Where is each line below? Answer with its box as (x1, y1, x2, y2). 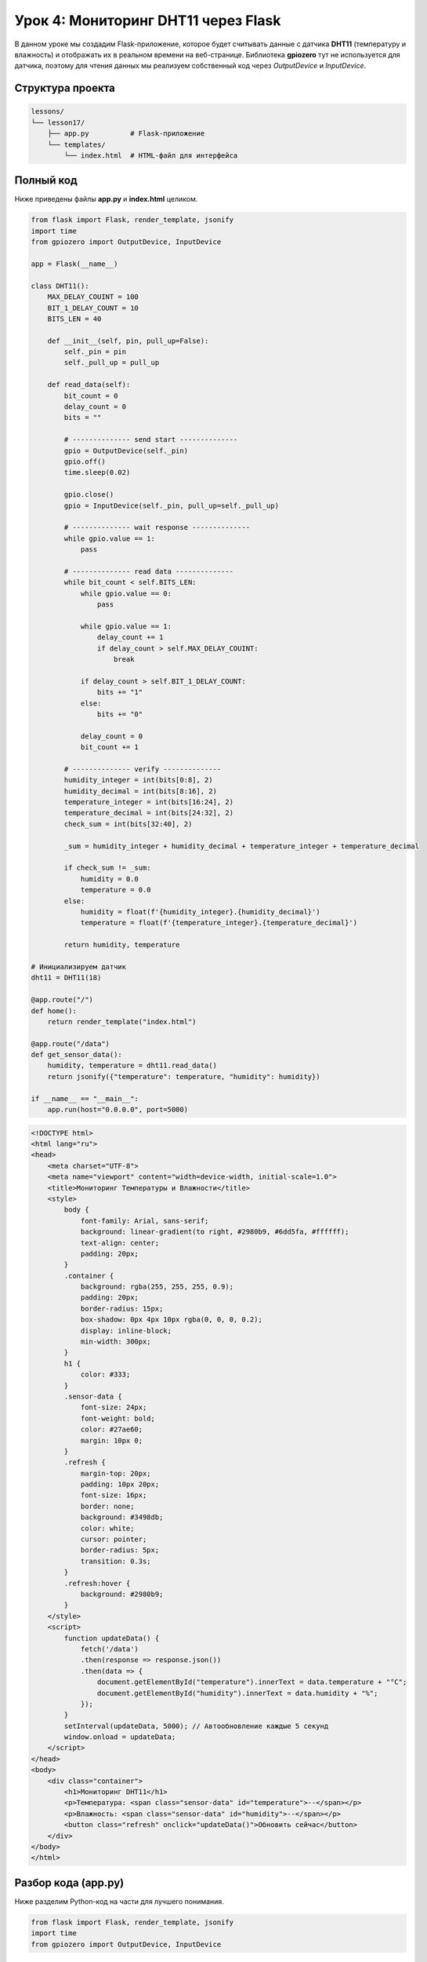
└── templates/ (47, 140, 106, 149)
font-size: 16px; (80, 1491, 147, 1500)
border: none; (80, 1501, 135, 1511)
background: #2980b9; (80, 1590, 164, 1599)
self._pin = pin (63, 348, 127, 356)
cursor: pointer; (80, 1535, 147, 1544)
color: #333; (80, 1370, 131, 1379)
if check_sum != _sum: (63, 863, 152, 873)
